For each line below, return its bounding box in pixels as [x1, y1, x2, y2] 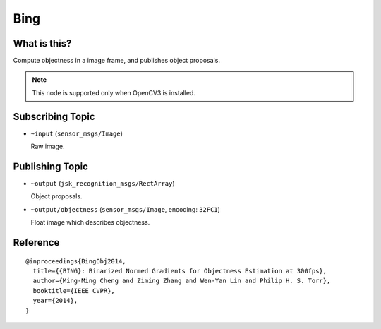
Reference [13, 237, 60, 249]
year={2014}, [32, 297, 78, 305]
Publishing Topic [13, 160, 88, 172]
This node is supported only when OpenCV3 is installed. [32, 88, 195, 97]
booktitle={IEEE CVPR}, [32, 287, 116, 294]
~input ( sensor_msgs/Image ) [30, 129, 123, 138]
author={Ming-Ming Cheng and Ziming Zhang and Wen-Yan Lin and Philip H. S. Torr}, [32, 277, 331, 285]
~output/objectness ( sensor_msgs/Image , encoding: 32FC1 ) [30, 205, 220, 213]
